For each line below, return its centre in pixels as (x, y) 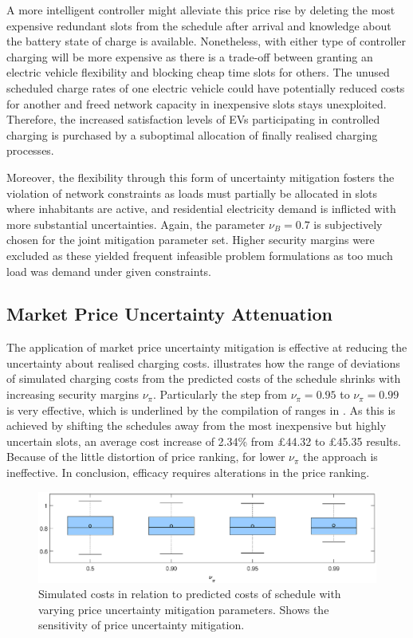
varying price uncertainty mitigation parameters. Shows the (184, 609)
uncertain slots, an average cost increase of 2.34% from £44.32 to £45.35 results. (204, 441)
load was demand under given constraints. (109, 271)
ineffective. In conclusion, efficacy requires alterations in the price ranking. (188, 473)
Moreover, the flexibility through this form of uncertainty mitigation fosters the (201, 177)
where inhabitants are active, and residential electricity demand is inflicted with (201, 209)
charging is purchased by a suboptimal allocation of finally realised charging (192, 134)
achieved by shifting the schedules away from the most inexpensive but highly (197, 425)
